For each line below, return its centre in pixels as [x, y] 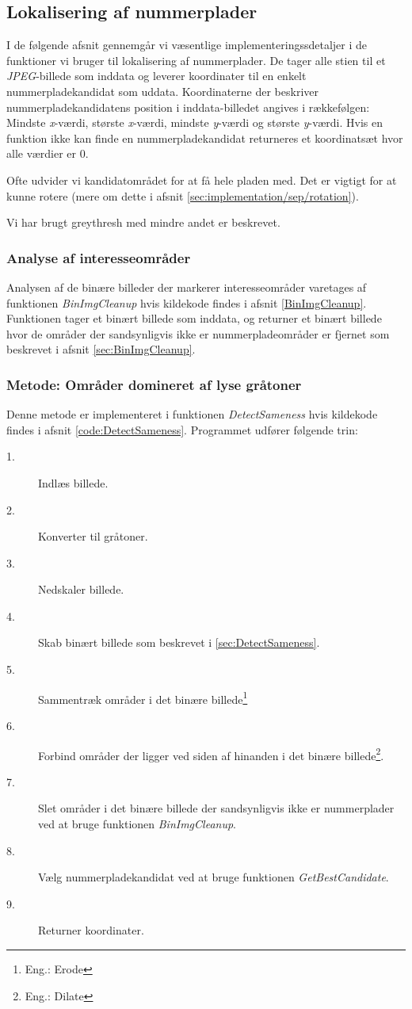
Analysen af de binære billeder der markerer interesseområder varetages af [187, 287]
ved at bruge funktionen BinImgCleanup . [137, 823]
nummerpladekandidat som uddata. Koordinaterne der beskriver [163, 91]
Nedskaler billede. [81, 589]
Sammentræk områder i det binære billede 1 [143, 698]
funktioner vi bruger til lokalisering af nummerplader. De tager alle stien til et [196, 60]
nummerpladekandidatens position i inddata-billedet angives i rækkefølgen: [188, 107]
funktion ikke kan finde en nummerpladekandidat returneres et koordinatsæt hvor [205, 138]
